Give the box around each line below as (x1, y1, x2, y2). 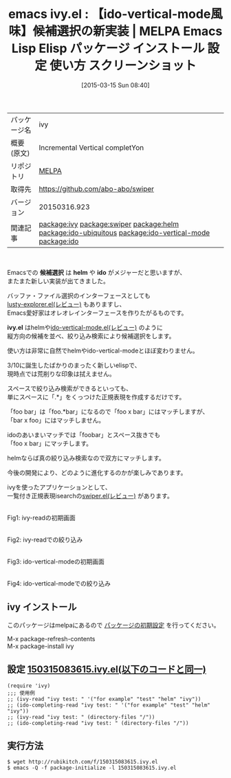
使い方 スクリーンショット (49, 58, 197, 74)
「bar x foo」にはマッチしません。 (7, 416, 105, 424)
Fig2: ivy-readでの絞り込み (7, 535, 83, 544)
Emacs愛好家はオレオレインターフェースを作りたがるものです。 (7, 309, 188, 317)
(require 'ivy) (7, 682, 51, 689)
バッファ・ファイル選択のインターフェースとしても (7, 291, 151, 300)
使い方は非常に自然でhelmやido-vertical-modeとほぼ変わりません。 (7, 346, 199, 355)
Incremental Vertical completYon (38, 142, 144, 152)
